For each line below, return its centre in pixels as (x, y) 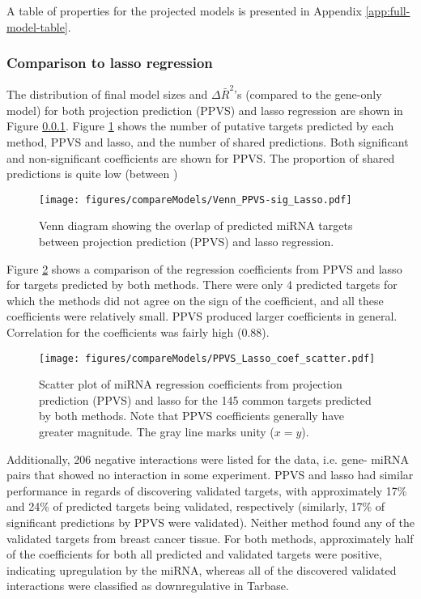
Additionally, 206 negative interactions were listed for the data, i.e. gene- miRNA (208, 459)
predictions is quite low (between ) (92, 174)
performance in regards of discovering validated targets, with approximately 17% (207, 490)
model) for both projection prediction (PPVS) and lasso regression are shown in (205, 110)
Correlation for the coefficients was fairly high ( (124, 331)
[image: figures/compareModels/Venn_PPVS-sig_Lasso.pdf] (196, 200)
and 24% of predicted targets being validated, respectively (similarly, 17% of (196, 506)
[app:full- (388, 11)
